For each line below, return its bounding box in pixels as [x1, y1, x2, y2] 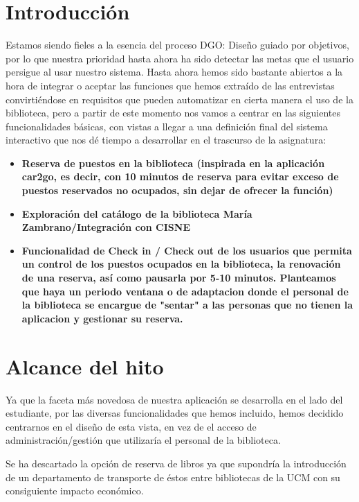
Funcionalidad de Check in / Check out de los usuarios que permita [21, 243, 352, 257]
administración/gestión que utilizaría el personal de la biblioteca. [6, 433, 281, 447]
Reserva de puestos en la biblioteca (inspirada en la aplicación [21, 155, 325, 170]
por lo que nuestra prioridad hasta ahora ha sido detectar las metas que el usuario [6, 51, 354, 65]
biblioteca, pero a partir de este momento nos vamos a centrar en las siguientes [6, 105, 340, 120]
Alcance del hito [6, 352, 164, 380]
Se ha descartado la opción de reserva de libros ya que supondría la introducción [6, 456, 347, 470]
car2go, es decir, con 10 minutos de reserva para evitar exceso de [21, 169, 339, 184]
